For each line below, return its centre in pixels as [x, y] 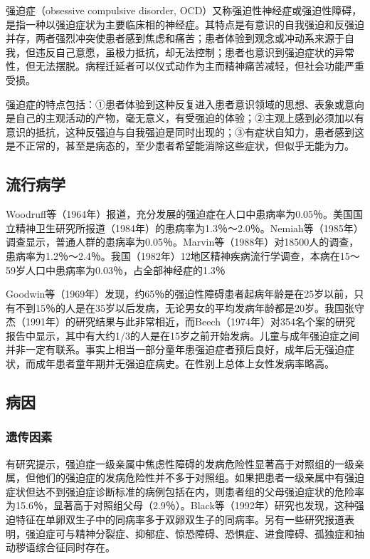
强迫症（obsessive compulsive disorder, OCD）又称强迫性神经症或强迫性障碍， [184, 10]
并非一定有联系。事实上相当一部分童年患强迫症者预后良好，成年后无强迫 [175, 349]
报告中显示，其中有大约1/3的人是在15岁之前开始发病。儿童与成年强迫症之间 [183, 335]
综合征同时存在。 [75, 547]
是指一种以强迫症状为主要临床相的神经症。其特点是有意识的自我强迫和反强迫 [185, 24]
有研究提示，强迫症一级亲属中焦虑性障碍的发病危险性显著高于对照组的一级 [180, 463]
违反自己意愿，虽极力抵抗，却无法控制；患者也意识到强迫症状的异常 [195, 52]
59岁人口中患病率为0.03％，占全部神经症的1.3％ [116, 270]
